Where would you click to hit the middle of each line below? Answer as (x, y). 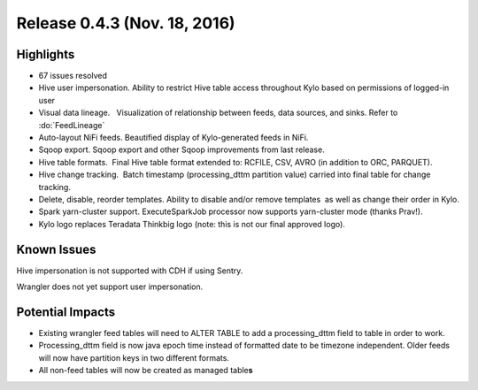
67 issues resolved (73, 76)
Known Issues (56, 249)
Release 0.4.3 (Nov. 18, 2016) (126, 23)
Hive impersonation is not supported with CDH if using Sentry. (130, 271)
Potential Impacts (66, 312)
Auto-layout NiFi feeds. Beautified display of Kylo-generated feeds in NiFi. (173, 138)
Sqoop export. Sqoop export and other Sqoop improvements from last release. (181, 149)
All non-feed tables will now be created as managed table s (146, 371)
